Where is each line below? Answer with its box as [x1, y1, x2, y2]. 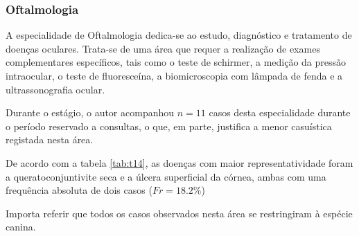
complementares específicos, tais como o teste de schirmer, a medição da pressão [6, 55, 347, 69]
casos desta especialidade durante [209, 105, 351, 120]
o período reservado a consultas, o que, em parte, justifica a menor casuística [6, 118, 332, 133]
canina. [6, 219, 36, 234]
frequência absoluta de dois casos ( [6, 183, 152, 197]
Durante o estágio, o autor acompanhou [6, 105, 175, 120]
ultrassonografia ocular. [6, 82, 105, 96]
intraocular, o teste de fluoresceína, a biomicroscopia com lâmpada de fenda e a [6, 69, 343, 82]
